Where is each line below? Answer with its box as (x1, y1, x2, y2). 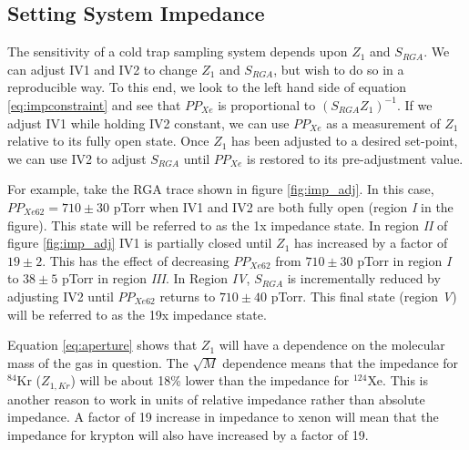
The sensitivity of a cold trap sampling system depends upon (7, 42, 348, 61)
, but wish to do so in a (273, 59, 404, 78)
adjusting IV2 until (7, 286, 114, 305)
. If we (396, 95, 433, 114)
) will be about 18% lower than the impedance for (70, 371, 350, 390)
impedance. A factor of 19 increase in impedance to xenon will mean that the (7, 407, 439, 426)
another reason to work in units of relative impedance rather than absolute (7, 389, 425, 408)
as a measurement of (326, 113, 441, 132)
